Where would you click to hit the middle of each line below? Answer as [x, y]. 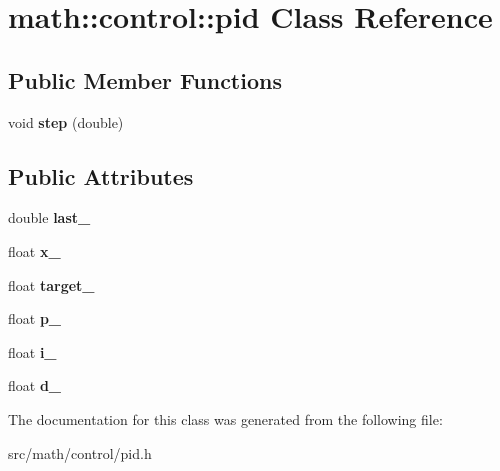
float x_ [34, 250]
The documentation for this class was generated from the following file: [225, 418]
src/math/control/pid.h [80, 452]
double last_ [49, 217]
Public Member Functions [145, 79]
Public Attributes [101, 175]
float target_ [51, 284]
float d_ [35, 385]
